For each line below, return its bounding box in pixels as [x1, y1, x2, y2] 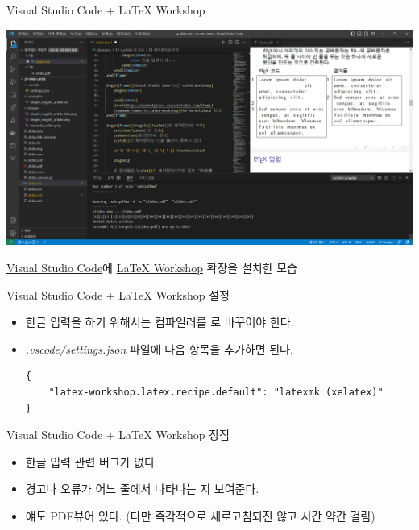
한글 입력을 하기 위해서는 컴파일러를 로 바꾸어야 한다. [25, 313, 294, 330]
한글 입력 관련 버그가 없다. [25, 453, 159, 470]
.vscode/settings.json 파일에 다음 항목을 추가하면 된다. [25, 340, 293, 357]
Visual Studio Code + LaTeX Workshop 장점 [6, 426, 230, 443]
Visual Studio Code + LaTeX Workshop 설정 [6, 286, 230, 303]
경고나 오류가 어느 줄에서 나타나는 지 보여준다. [25, 480, 259, 497]
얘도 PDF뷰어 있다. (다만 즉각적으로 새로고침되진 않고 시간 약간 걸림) [25, 507, 375, 524]
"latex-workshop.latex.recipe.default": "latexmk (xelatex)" [48, 386, 384, 398]
